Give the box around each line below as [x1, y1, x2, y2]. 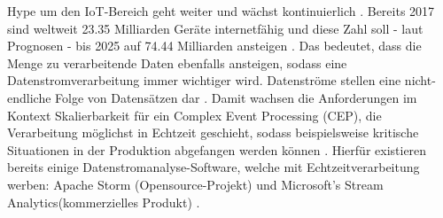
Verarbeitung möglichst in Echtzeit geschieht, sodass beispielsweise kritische [7, 123, 419, 142]
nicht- [404, 71, 436, 90]
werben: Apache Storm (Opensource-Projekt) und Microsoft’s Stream [7, 175, 384, 193]
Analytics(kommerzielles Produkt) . [7, 192, 200, 211]
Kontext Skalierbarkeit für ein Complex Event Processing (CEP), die [7, 105, 382, 124]
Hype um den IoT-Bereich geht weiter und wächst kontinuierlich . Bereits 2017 [7, 2, 435, 19]
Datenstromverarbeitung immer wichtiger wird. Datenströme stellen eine [7, 71, 401, 90]
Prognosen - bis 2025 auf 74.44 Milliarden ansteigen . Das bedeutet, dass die [7, 36, 422, 55]
